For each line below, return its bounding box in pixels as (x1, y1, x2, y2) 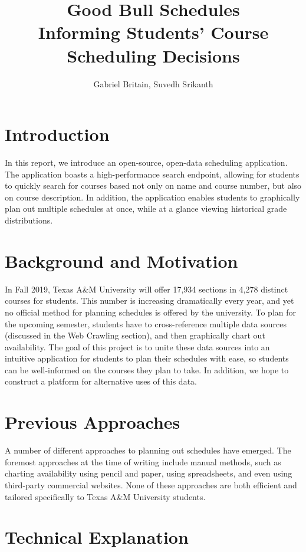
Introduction (5, 122, 110, 146)
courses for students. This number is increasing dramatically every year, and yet (5, 294, 294, 307)
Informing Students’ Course (38, 20, 269, 44)
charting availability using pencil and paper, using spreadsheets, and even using (5, 467, 292, 479)
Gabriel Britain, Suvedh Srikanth (93, 77, 213, 90)
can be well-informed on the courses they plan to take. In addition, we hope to (5, 363, 289, 376)
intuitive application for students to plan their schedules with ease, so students (5, 352, 289, 364)
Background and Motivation (5, 248, 238, 272)
